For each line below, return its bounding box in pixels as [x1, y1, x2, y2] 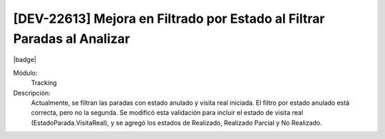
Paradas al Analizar [13, 31, 130, 46]
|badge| [13, 56, 37, 64]
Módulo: [13, 68, 38, 77]
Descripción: [13, 88, 51, 97]
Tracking [31, 78, 57, 87]
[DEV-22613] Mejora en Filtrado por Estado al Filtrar [13, 11, 325, 26]
